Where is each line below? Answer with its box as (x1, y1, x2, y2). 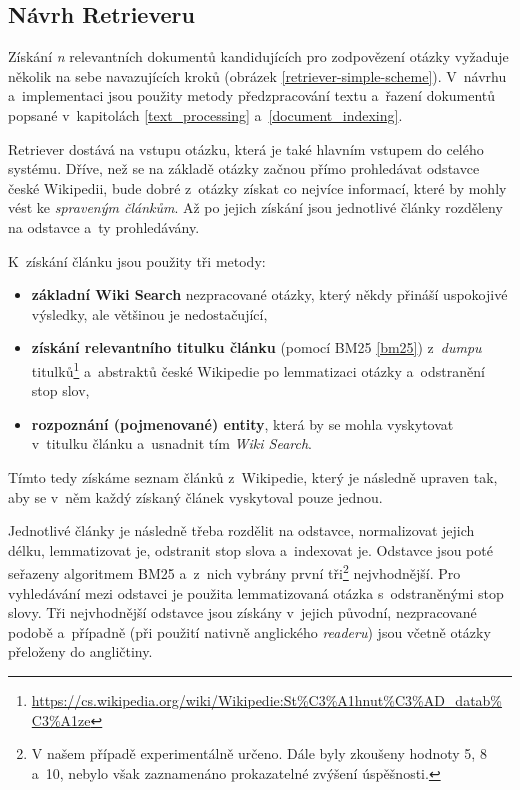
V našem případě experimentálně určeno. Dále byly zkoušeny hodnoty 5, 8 (31, 743, 487, 764)
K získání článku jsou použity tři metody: (8, 250, 266, 271)
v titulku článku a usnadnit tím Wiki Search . (31, 433, 313, 454)
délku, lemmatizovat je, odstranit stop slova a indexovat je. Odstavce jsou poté (8, 539, 493, 560)
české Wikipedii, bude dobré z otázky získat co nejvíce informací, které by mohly (8, 177, 507, 198)
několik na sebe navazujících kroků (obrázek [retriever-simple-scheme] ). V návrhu (8, 65, 507, 86)
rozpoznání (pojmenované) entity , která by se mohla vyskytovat (31, 413, 454, 434)
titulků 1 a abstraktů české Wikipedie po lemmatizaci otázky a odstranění (31, 357, 485, 381)
